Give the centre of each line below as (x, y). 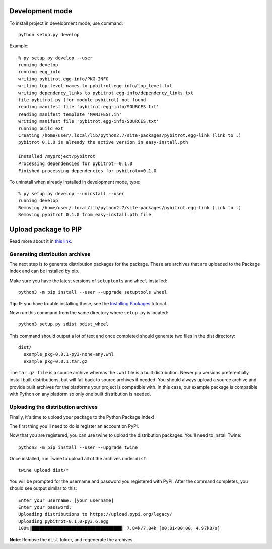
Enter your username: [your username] (66, 500)
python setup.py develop (49, 35)
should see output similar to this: (43, 488)
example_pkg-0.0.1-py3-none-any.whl (69, 354)
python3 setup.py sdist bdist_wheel (63, 324)
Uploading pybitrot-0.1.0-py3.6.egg (63, 521)
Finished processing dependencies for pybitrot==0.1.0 (87, 171)
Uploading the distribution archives (53, 407)
